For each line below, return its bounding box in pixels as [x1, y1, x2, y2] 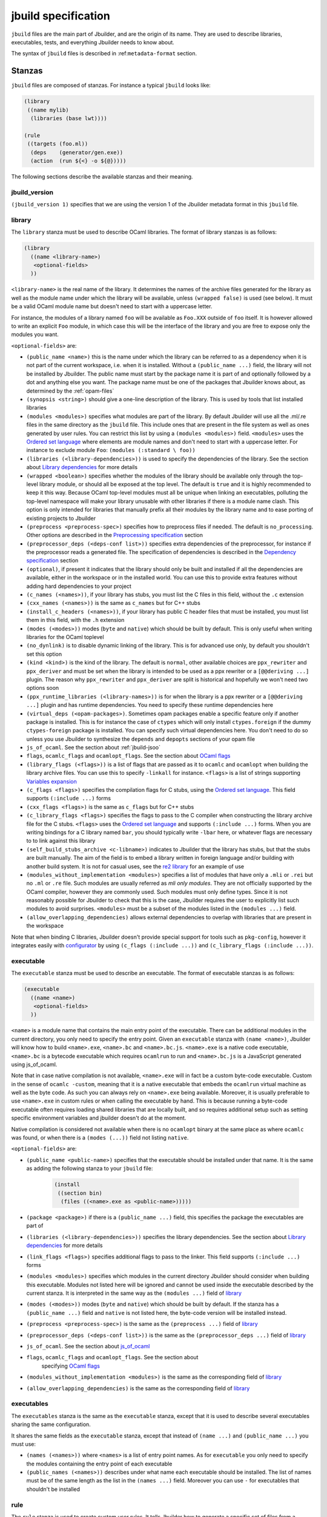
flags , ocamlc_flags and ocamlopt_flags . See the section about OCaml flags [26, 752, 231, 760]
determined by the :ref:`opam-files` [26, 387, 114, 394]
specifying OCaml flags [41, 1362, 100, 1370]
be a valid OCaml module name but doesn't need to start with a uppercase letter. [11, 303, 213, 310]
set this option [26, 650, 62, 658]
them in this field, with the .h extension [26, 617, 125, 624]
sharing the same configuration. [11, 1421, 91, 1428]
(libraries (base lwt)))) [30, 115, 107, 121]
